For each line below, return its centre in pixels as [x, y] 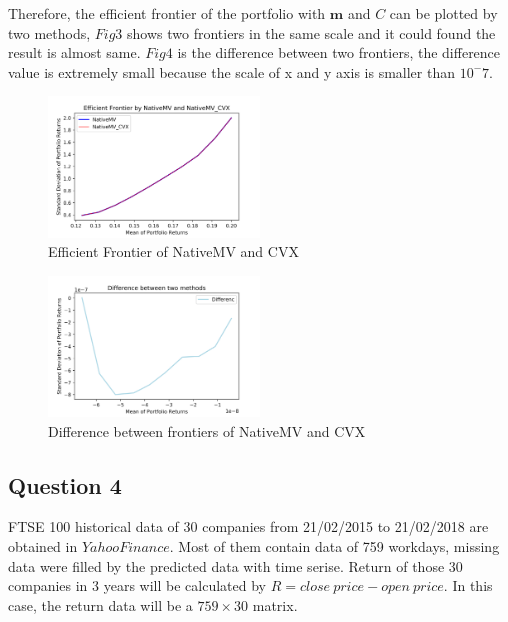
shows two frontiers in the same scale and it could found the [311, 32]
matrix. [275, 604]
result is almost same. [74, 52]
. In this [468, 585]
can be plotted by [443, 13]
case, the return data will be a [100, 604]
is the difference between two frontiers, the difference [339, 52]
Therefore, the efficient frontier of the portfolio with [167, 13]
